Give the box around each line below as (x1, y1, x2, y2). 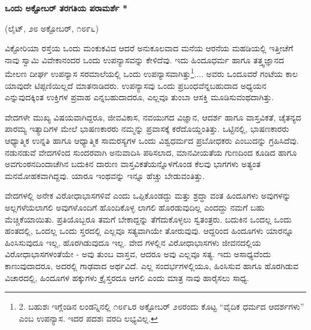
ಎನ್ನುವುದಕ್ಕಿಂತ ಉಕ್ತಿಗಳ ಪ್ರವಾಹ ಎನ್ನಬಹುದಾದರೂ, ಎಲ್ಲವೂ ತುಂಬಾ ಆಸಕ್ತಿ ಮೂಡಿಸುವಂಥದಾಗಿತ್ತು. (5, 91, 274, 103)
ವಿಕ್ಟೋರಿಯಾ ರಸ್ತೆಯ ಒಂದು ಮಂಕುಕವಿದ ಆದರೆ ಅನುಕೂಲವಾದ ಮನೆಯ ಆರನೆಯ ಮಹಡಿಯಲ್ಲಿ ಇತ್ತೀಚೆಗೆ (5, 42, 294, 54)
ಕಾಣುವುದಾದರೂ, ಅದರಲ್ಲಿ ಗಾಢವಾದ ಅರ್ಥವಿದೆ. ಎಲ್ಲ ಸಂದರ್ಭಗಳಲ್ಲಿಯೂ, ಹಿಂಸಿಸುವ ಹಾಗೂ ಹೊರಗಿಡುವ (5, 259, 298, 272)
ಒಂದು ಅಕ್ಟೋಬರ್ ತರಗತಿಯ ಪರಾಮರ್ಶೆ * (5, 2, 128, 14)
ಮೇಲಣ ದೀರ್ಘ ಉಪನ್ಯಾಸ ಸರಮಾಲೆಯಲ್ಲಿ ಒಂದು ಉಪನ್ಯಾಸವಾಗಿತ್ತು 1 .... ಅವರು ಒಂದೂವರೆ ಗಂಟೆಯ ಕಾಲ (5, 66, 298, 80)
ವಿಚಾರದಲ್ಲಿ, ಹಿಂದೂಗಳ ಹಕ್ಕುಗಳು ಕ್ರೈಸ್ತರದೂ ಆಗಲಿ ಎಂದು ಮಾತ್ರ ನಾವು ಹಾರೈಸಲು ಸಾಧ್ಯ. (5, 271, 249, 283)
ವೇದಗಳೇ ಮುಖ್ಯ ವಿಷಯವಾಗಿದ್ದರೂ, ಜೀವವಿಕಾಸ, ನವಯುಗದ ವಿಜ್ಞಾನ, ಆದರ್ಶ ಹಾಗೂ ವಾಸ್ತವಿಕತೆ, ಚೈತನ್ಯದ (5, 110, 301, 123)
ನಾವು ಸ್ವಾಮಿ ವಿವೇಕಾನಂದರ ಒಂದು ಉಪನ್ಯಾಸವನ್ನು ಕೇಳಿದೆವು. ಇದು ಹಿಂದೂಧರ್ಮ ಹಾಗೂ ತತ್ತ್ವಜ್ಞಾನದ (5, 53, 284, 66)
